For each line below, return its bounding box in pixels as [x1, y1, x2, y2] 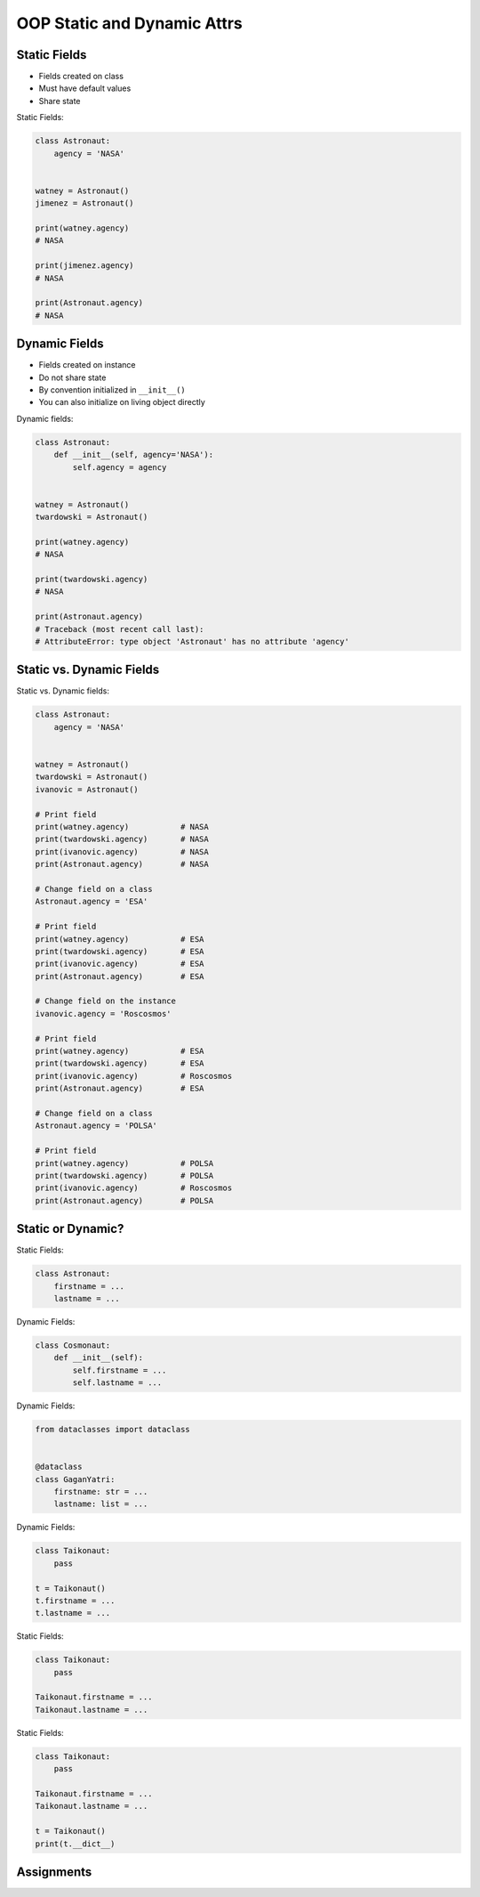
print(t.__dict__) [35, 1838, 116, 1849]
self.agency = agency [72, 462, 167, 472]
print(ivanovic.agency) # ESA [35, 959, 204, 969]
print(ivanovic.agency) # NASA [35, 847, 209, 856]
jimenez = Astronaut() [35, 199, 134, 208]
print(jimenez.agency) [35, 261, 134, 271]
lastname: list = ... [53, 1499, 148, 1509]
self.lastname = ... [72, 1378, 163, 1388]
